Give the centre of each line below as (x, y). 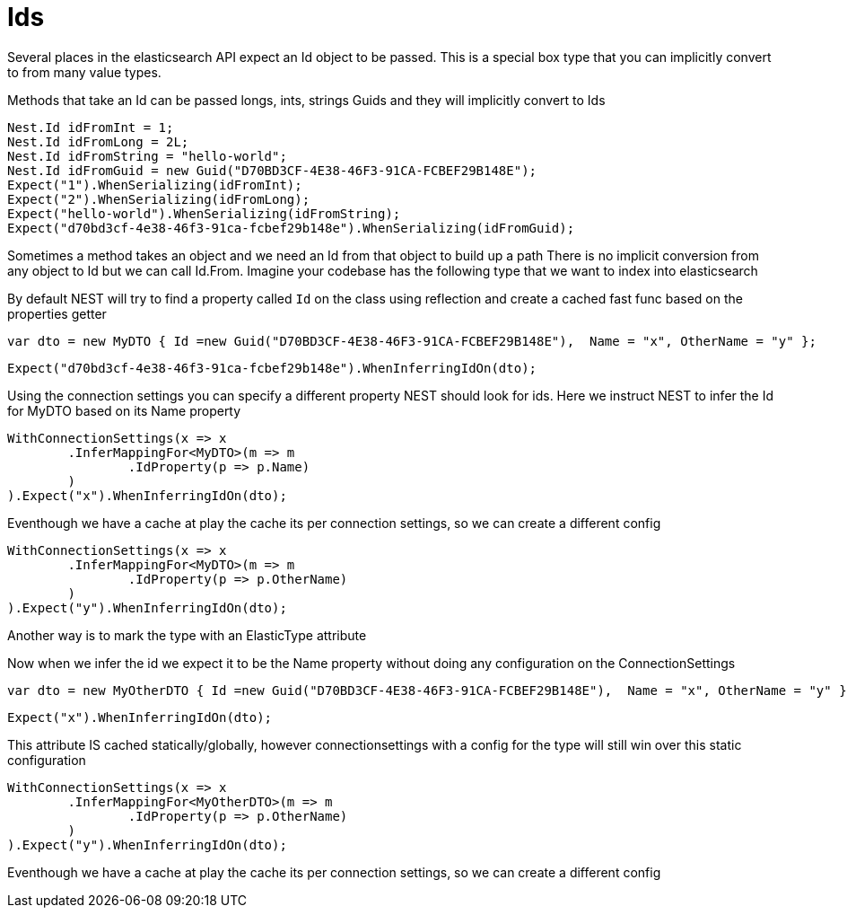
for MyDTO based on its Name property (124, 410)
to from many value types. (84, 72)
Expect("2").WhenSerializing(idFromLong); (159, 199)
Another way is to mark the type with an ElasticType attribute (187, 635)
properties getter (57, 313)
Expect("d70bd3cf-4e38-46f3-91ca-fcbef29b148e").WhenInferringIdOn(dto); (272, 368)
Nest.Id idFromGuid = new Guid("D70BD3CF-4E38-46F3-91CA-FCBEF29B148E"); (272, 170)
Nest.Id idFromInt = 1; (91, 127)
